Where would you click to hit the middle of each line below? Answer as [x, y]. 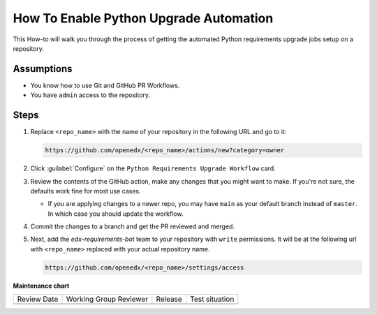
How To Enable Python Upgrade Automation [143, 18]
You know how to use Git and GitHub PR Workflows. [105, 85]
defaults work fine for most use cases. [86, 191]
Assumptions [43, 69]
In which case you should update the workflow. [116, 214]
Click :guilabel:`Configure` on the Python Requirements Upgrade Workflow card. [153, 168]
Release [169, 299]
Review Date [38, 299]
